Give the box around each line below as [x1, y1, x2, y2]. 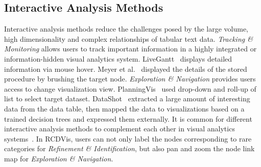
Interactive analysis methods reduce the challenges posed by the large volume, [4, 23, 249, 34]
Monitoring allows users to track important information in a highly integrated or [4, 43, 257, 54]
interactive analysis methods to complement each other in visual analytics [4, 123, 235, 134]
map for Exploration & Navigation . [4, 153, 113, 163]
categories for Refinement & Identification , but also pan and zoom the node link [4, 143, 255, 154]
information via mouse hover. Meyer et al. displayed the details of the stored [4, 63, 247, 74]
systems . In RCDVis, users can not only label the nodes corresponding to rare [4, 133, 252, 144]
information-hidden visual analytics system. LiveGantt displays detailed [4, 53, 232, 64]
